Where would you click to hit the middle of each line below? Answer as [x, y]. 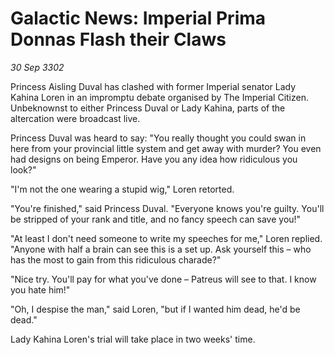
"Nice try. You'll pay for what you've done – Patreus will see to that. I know [163, 279]
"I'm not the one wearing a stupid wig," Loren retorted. [122, 189]
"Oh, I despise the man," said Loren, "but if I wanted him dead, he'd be [155, 309]
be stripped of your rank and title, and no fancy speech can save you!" [156, 219]
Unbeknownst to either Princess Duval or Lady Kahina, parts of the [148, 108]
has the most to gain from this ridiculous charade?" [116, 259]
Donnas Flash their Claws [118, 39]
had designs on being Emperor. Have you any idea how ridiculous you [154, 159]
